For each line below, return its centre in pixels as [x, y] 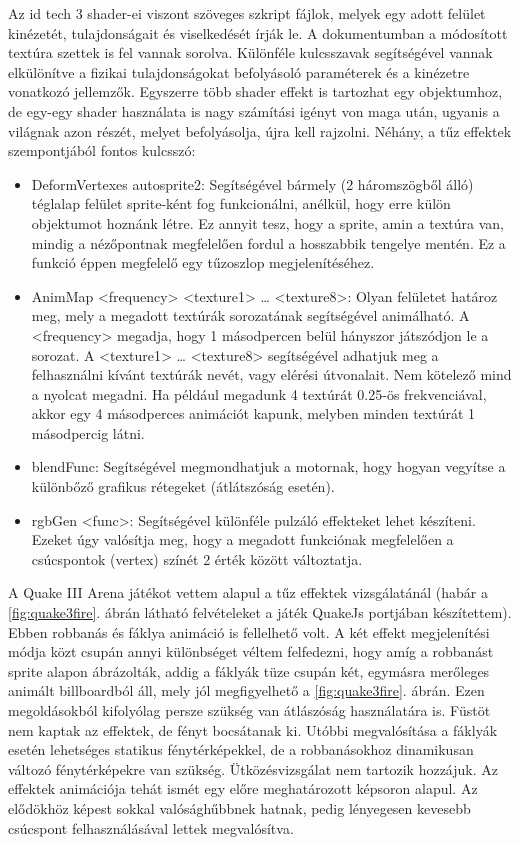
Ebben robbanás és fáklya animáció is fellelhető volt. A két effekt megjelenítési [249, 631]
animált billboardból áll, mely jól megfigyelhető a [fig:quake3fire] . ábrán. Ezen [246, 690]
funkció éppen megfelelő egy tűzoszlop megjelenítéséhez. [203, 262]
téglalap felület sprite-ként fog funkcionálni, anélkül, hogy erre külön [241, 203]
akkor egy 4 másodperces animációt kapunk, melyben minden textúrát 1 [253, 413]
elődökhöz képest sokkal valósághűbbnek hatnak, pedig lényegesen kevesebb [239, 807]
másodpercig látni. [88, 432]
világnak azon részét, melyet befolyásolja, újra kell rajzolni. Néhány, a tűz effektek [260, 130]
